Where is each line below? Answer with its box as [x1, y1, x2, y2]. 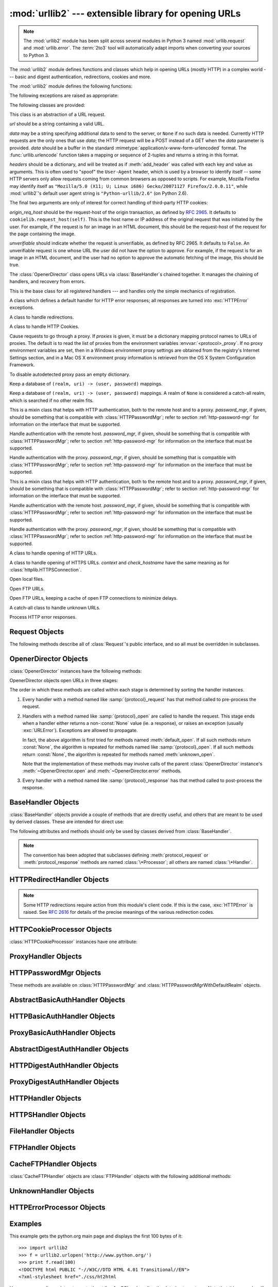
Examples [9, 1219, 42, 1228]
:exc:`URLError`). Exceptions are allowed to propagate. [22, 727, 138, 734]
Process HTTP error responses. [9, 614, 77, 620]
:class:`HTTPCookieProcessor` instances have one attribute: [9, 938, 137, 945]
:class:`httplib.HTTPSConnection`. [9, 566, 82, 572]
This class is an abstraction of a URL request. [9, 111, 106, 118]
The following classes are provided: [9, 102, 85, 108]
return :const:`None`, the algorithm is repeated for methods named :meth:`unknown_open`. [22, 751, 215, 757]
